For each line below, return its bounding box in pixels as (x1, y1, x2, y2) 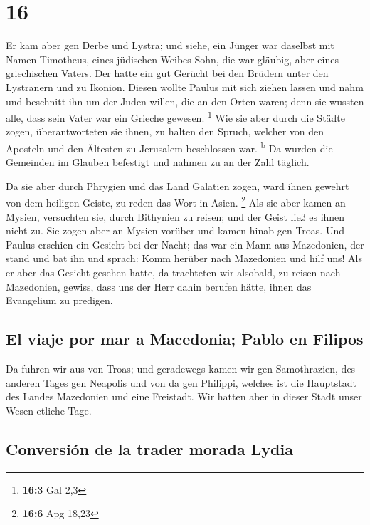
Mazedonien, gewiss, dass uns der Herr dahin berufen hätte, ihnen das (6, 279, 312, 293)
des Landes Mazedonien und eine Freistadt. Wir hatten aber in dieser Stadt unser (6, 389, 362, 404)
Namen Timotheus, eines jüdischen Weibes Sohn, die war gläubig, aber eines (6, 51, 339, 66)
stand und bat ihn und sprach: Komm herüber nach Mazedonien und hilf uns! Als (6, 251, 363, 266)
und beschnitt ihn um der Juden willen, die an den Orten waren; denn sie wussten (6, 93, 364, 108)
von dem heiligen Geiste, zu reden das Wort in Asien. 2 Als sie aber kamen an (6, 193, 346, 210)
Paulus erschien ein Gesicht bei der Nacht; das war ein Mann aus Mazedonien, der (6, 236, 364, 251)
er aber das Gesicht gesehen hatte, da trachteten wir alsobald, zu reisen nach (6, 265, 341, 279)
